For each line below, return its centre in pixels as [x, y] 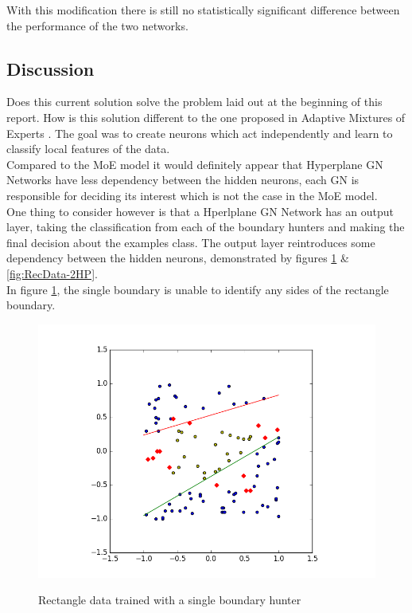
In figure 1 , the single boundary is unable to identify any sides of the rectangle [198, 289]
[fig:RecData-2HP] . [52, 273]
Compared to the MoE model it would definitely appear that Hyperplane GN [195, 164]
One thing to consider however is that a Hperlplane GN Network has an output [200, 211]
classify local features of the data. [88, 149]
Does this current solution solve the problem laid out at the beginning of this [194, 102]
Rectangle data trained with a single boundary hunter [170, 600]
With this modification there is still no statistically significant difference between [203, 10]
